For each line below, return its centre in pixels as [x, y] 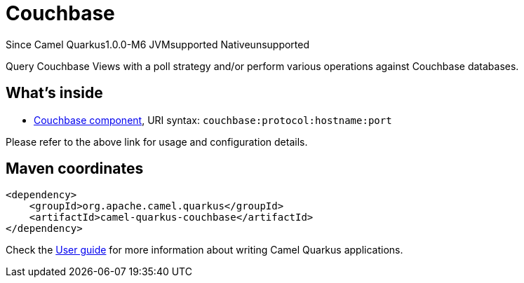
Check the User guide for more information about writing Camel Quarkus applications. [204, 250]
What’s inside [54, 93]
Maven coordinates [75, 169]
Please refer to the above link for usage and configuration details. [157, 141]
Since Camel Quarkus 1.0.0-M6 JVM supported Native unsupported [158, 44]
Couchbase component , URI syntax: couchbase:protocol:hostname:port [213, 120]
